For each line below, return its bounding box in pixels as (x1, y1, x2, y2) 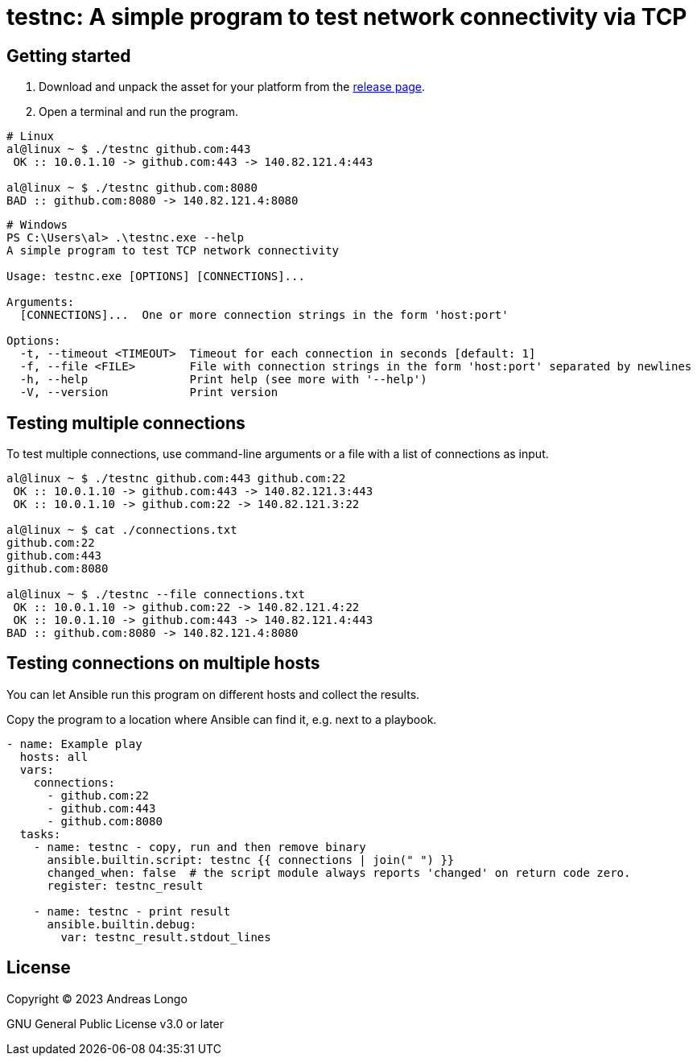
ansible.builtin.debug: (47, 917, 197, 931)
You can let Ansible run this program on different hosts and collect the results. (6, 687, 420, 701)
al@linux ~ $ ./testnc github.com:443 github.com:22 (6, 472, 346, 486)
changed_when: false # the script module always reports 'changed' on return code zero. (47, 866, 631, 879)
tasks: (19, 827, 61, 841)
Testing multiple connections (6, 412, 245, 433)
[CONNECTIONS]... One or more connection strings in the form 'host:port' (19, 308, 509, 322)
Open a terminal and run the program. (39, 105, 239, 119)
